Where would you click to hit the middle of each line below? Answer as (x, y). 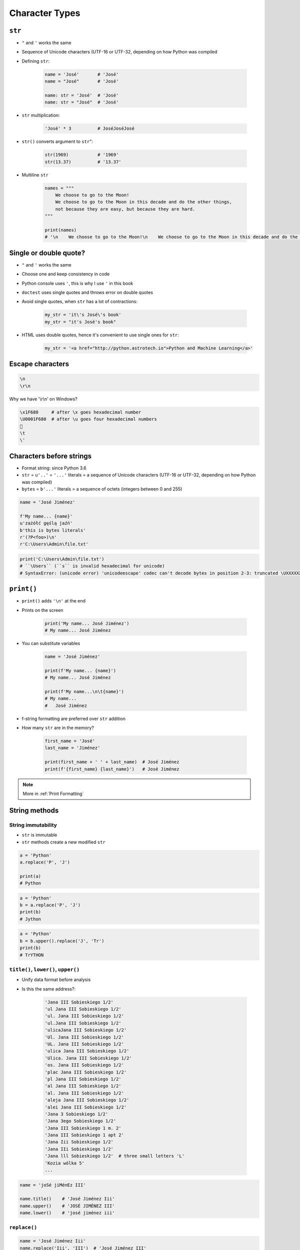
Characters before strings (50, 456)
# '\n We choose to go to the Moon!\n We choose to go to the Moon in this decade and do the (171, 237)
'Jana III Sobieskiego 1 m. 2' (83, 1128)
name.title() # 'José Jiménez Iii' (67, 1199)
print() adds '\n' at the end (54, 601)
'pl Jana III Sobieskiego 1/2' (83, 1079)
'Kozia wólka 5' (65, 1163)
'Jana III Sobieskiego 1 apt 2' (84, 1135)
